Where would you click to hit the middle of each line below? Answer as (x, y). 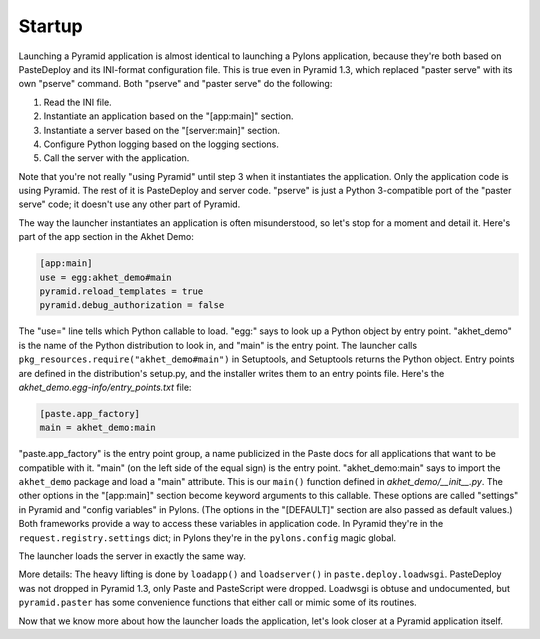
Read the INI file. (77, 102)
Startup (51, 26)
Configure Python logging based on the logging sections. (161, 144)
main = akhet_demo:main (98, 428)
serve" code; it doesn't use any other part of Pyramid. (129, 204)
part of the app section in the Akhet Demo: (106, 237)
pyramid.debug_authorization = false (132, 305)
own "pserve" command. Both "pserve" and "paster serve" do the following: (175, 84)
